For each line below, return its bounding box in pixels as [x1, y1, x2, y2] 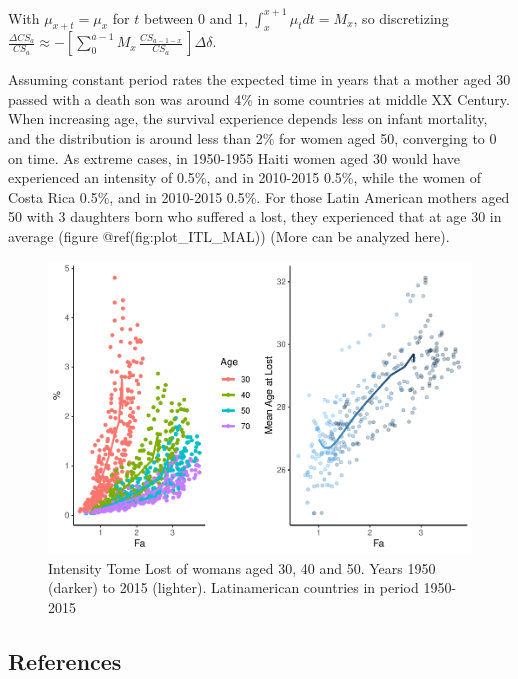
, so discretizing [353, 7, 449, 28]
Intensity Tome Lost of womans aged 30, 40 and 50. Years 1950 [48, 557, 436, 578]
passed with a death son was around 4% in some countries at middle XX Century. [8, 88, 510, 109]
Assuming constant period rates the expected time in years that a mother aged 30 [8, 69, 511, 90]
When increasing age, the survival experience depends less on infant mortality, [8, 108, 488, 129]
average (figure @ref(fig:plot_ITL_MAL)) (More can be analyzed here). [8, 226, 450, 247]
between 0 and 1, [143, 7, 248, 28]
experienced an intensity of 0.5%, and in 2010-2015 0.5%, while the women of [8, 167, 481, 188]
